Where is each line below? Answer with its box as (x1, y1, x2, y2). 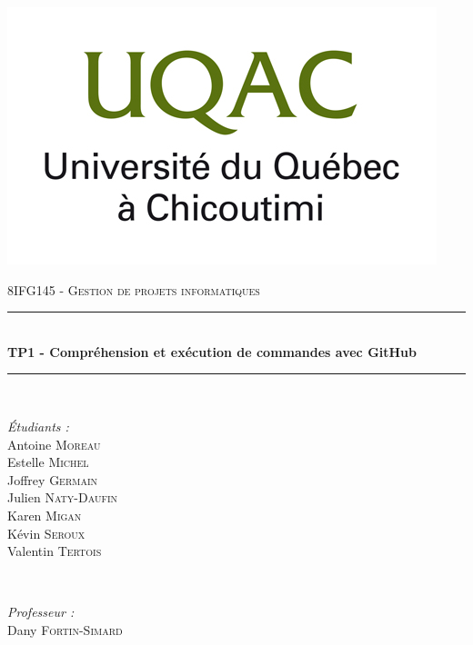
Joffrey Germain (7, 470, 98, 489)
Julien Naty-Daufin (7, 488, 118, 507)
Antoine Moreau (7, 434, 101, 453)
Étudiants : (7, 416, 69, 435)
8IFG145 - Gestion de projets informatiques (7, 280, 260, 299)
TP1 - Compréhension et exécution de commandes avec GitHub (7, 342, 418, 361)
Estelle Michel (7, 452, 89, 471)
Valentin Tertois (7, 541, 102, 561)
